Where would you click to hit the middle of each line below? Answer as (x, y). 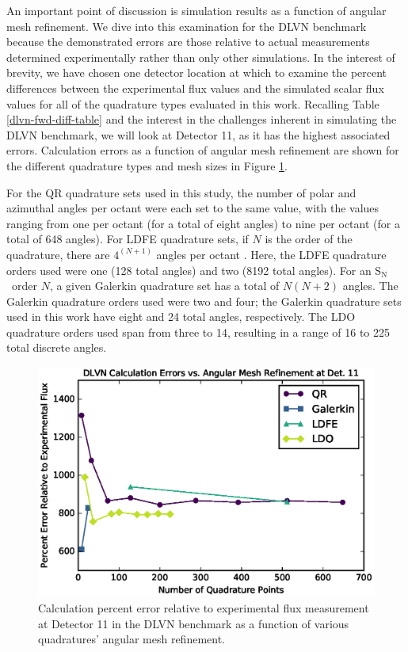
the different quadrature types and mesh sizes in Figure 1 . (147, 165)
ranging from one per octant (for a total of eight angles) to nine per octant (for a (203, 223)
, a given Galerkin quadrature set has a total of (164, 286)
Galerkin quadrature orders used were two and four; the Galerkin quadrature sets (204, 301)
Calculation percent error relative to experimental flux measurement (204, 607)
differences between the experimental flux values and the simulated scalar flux (195, 88)
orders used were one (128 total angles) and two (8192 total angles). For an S (194, 270)
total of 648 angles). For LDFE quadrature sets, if (128, 239)
